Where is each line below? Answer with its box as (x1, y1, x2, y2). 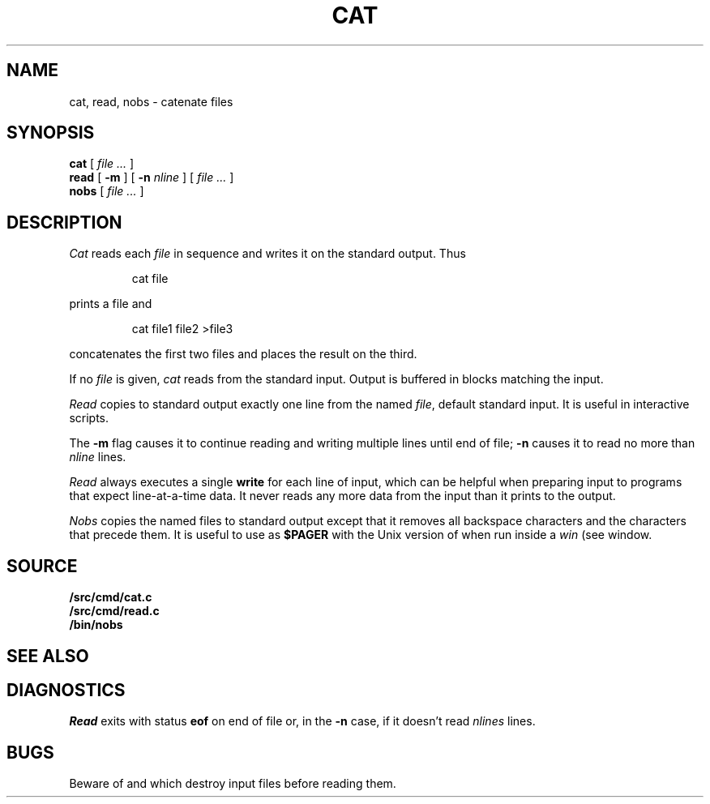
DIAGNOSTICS (6, 679, 126, 700)
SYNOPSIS (6, 122, 95, 143)
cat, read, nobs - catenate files (69, 94, 233, 109)
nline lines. (69, 450, 126, 464)
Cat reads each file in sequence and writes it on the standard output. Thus (69, 246, 466, 261)
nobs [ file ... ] (69, 184, 144, 199)
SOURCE (6, 555, 78, 576)
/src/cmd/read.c (69, 604, 160, 618)
